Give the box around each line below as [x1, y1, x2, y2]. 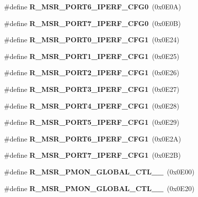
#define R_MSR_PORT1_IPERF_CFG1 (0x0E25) [4, 51, 180, 61]
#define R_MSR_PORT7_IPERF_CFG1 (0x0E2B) [4, 150, 181, 160]
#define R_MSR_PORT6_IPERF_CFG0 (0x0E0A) [4, 1, 181, 11]
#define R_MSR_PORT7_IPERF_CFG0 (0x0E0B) [4, 18, 181, 28]
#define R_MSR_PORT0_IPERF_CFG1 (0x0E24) [4, 34, 180, 45]
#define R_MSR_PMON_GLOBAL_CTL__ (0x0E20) [4, 183, 195, 193]
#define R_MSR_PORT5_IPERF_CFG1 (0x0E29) [4, 117, 180, 127]
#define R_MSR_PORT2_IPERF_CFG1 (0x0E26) [4, 67, 180, 78]
